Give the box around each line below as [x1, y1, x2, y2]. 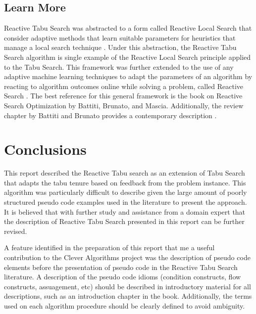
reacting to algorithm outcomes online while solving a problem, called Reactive [4, 81, 244, 91]
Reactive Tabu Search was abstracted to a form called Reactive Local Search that [4, 23, 252, 33]
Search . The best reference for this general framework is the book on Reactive [4, 90, 243, 101]
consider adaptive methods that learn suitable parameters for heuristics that [4, 32, 236, 43]
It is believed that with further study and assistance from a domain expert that [4, 206, 246, 217]
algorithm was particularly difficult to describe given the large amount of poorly [4, 187, 247, 197]
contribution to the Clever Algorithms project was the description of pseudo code [4, 252, 251, 263]
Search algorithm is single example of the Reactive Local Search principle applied [4, 51, 251, 62]
